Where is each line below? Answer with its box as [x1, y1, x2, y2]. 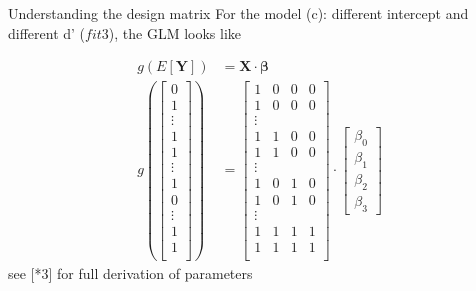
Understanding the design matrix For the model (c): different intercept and [8, 3, 469, 23]
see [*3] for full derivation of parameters [8, 262, 253, 283]
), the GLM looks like [108, 22, 242, 43]
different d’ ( [8, 22, 86, 43]
